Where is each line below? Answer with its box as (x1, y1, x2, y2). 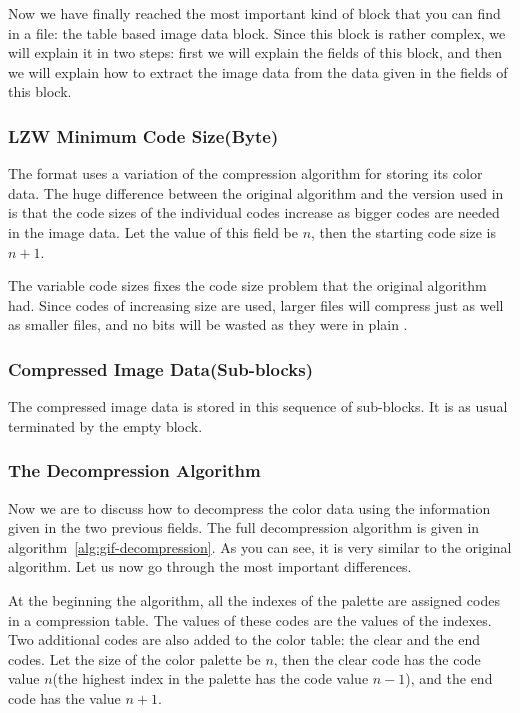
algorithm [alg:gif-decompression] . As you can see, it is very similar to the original (8, 536, 512, 557)
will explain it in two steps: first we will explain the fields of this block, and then (8, 42, 502, 63)
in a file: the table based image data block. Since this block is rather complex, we (8, 22, 506, 43)
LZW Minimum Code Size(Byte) (8, 123, 279, 148)
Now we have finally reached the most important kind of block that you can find (8, 3, 501, 23)
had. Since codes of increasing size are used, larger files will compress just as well (8, 294, 504, 315)
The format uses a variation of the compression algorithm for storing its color (8, 163, 483, 184)
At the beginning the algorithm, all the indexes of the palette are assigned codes (8, 589, 500, 610)
